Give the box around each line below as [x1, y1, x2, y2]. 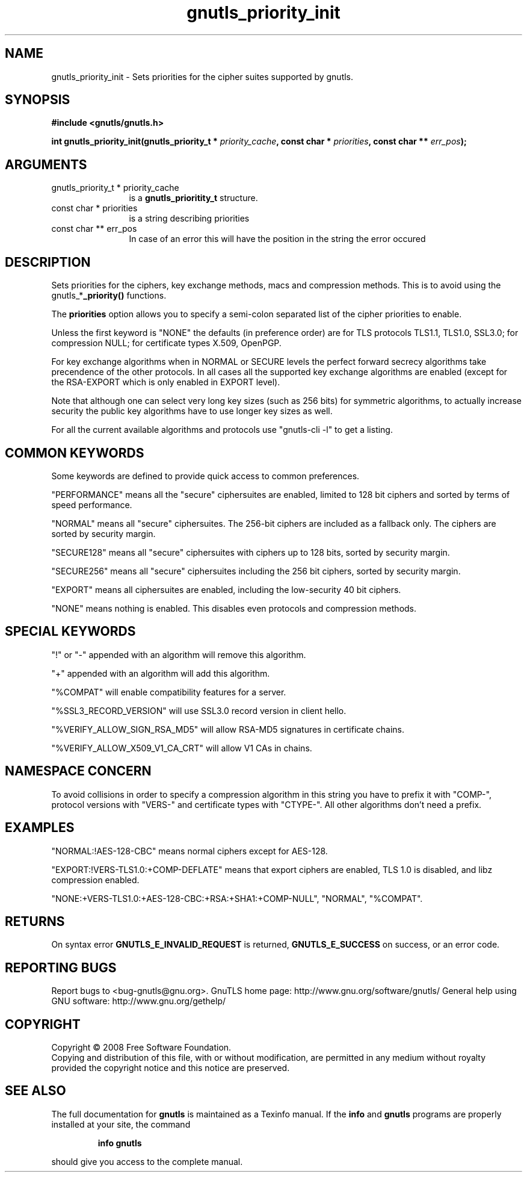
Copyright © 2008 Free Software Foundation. [51, 1042, 232, 1053]
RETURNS [5, 913, 65, 929]
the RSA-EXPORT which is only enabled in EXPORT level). [51, 377, 280, 388]
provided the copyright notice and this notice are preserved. [51, 1063, 290, 1073]
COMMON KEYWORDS [5, 445, 144, 461]
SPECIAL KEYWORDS [5, 624, 136, 639]
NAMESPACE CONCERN [5, 763, 152, 779]
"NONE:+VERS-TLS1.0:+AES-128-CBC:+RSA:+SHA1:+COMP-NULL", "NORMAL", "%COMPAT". [51, 893, 423, 904]
